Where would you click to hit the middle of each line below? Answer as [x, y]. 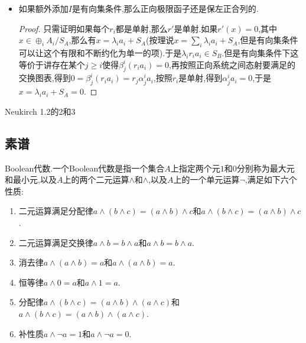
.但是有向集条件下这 [260, 52]
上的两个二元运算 [96, 179]
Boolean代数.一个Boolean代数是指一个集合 [85, 168]
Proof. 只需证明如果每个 [64, 28]
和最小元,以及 [31, 179]
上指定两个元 [195, 168]
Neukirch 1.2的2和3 [40, 111]
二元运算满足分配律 [56, 211]
